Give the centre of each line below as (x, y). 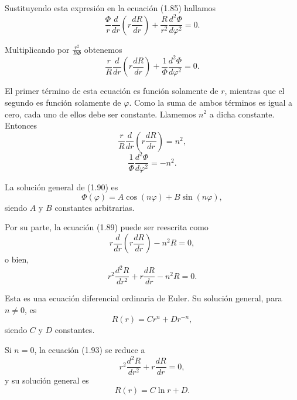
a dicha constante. (242, 114)
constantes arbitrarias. (95, 207)
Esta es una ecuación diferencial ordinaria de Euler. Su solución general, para (144, 298)
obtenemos (103, 49)
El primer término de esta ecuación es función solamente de (112, 91)
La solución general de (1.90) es (62, 187)
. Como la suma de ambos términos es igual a (211, 102)
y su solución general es (47, 380)
